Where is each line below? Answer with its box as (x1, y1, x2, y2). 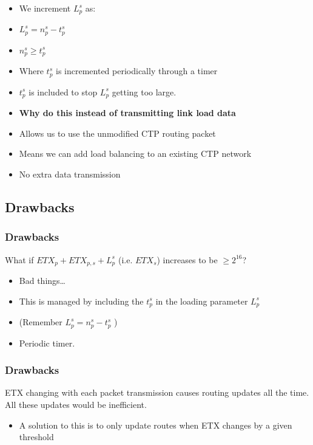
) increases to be (156, 253, 218, 266)
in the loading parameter (155, 294, 248, 307)
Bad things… (19, 274, 66, 287)
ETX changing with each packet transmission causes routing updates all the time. (5, 386, 309, 399)
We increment (19, 2, 71, 14)
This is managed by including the (19, 294, 144, 307)
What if (5, 253, 34, 266)
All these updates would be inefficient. (5, 398, 147, 410)
